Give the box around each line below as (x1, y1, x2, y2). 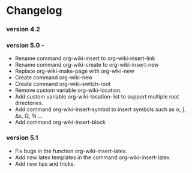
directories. (14, 100, 44, 107)
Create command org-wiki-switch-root (14, 80, 111, 88)
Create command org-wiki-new (14, 74, 93, 81)
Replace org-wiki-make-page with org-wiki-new (14, 67, 134, 75)
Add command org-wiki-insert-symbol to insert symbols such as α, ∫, (14, 106, 186, 113)
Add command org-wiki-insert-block (14, 118, 106, 126)
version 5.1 (6, 133, 38, 142)
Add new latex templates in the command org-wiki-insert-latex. (14, 154, 172, 161)
